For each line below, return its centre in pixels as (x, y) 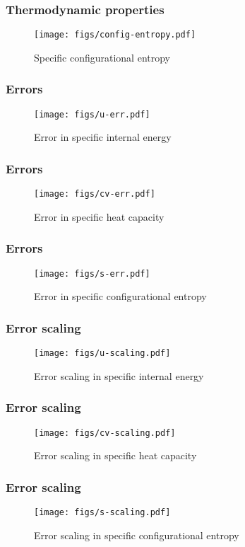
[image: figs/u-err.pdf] (92, 114)
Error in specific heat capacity (99, 216)
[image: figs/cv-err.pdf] (95, 194)
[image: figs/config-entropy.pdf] (115, 35)
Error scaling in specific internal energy (119, 375)
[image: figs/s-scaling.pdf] (102, 513)
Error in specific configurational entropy (120, 296)
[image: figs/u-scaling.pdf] (102, 353)
